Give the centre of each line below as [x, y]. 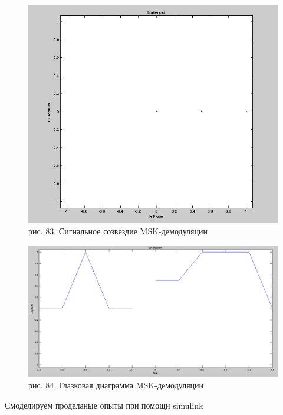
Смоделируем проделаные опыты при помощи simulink [104, 405]
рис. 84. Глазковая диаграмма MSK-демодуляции [116, 385]
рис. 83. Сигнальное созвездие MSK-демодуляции [118, 231]
